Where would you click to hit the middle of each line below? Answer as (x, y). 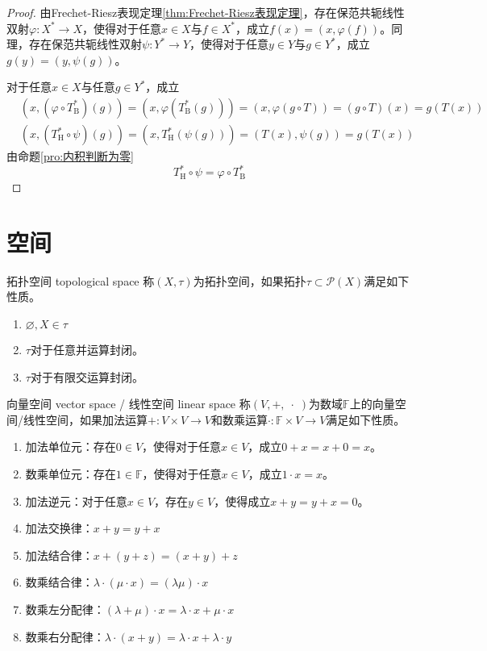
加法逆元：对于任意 (76, 501)
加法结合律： (59, 555)
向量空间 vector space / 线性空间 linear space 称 (129, 404)
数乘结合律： (59, 582)
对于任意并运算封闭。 (87, 350)
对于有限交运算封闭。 (87, 376)
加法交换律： (59, 528)
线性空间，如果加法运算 (85, 419)
